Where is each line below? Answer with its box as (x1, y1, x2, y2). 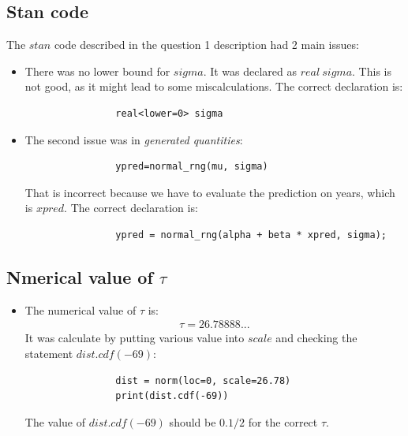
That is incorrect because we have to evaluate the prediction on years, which (24, 184, 395, 200)
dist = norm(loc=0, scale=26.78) (115, 375, 291, 386)
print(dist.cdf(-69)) (115, 390, 229, 402)
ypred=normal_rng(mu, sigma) (115, 161, 268, 173)
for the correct (248, 413, 318, 430)
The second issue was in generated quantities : (24, 131, 243, 147)
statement (24, 345, 73, 361)
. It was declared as (203, 62, 298, 79)
